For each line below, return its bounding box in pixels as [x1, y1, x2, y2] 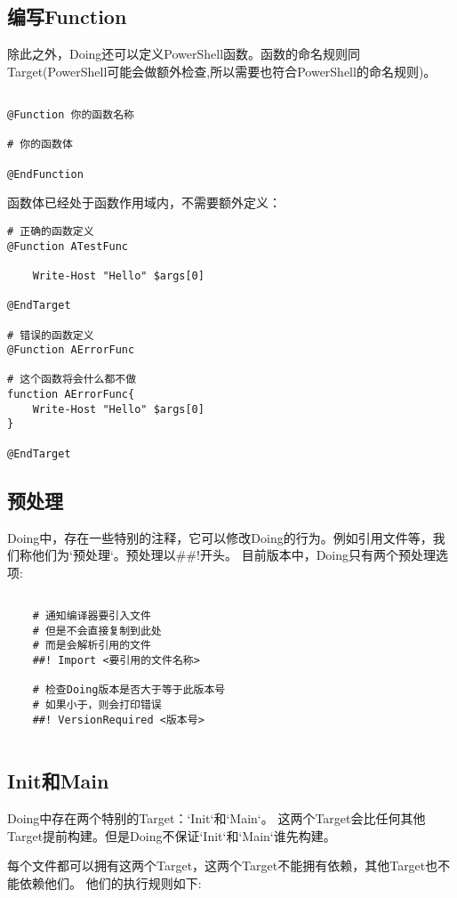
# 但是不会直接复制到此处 [32, 624, 162, 637]
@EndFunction [7, 167, 84, 181]
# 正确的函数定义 [7, 224, 94, 238]
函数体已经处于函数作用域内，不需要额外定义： [7, 193, 281, 212]
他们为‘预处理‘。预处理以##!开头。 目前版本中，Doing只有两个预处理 [31, 546, 437, 564]
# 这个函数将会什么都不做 [7, 373, 137, 386]
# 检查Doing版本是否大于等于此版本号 [32, 684, 226, 697]
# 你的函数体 [7, 138, 73, 151]
